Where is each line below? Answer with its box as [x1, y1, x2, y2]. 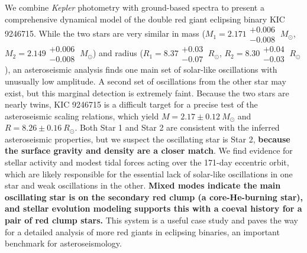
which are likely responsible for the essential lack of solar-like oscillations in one [5, 167, 293, 180]
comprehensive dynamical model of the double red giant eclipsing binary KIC [5, 12, 285, 25]
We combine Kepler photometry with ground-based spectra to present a [5, 1, 264, 13]
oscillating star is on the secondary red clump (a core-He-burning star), [5, 190, 303, 203]
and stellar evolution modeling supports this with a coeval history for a [5, 202, 302, 215]
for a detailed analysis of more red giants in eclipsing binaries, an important [5, 225, 280, 238]
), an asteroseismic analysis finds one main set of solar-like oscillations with [5, 63, 277, 76]
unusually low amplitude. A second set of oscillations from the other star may [5, 74, 286, 87]
